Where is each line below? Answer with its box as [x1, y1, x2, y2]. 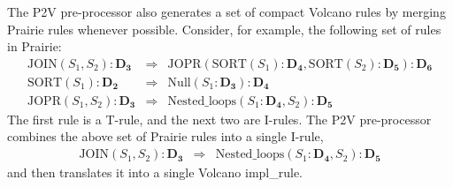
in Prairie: [7, 37, 62, 56]
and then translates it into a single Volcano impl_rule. [7, 163, 303, 182]
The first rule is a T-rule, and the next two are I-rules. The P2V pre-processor [7, 109, 432, 128]
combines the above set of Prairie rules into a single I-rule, [7, 127, 324, 146]
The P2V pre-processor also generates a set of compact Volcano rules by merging [7, 3, 446, 20]
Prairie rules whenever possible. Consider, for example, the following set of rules [7, 19, 441, 38]
